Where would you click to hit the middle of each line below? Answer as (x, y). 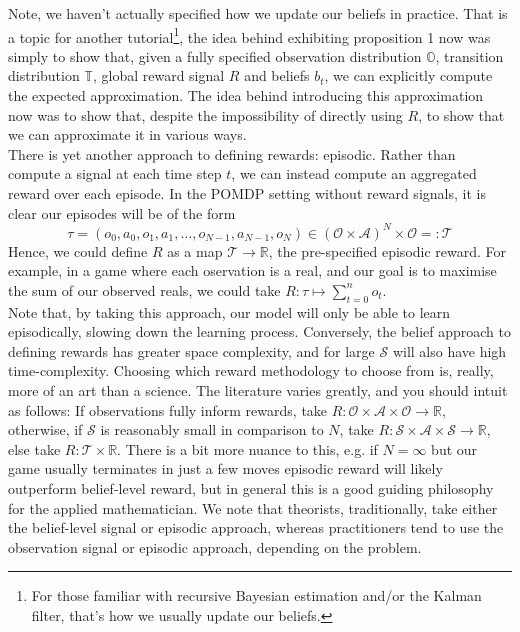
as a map (195, 250)
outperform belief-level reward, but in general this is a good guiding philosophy (251, 488)
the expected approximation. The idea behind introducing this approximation (246, 95)
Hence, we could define (78, 250)
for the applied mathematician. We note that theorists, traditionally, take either (253, 507)
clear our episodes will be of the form (122, 212)
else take (34, 448)
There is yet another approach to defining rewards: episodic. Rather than (232, 153)
